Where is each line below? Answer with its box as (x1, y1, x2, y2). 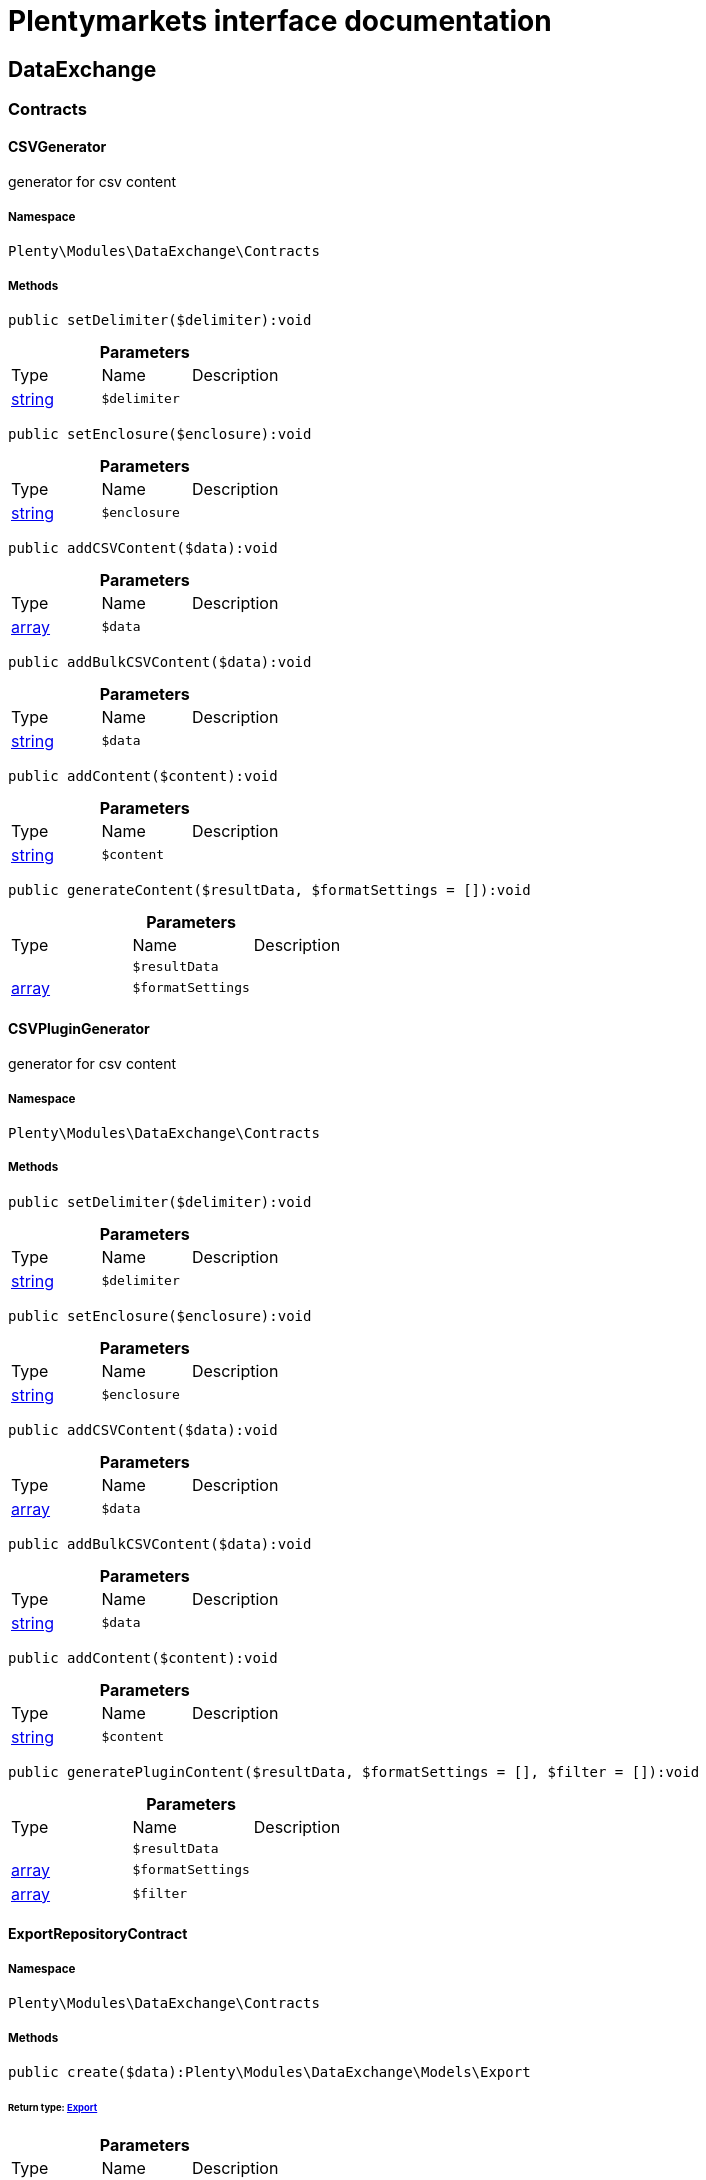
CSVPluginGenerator (8, 1019, 150, 1037)
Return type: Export (8, 2101, 98, 2113)
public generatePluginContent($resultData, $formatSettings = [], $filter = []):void (8, 1763, 700, 1780)
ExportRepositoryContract (8, 1925, 188, 1943)
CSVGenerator (8, 137, 107, 155)
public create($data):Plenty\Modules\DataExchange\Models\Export (8, 2063, 531, 2080)
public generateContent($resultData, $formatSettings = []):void (8, 881, 531, 898)
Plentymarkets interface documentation (8, 4, 552, 38)
